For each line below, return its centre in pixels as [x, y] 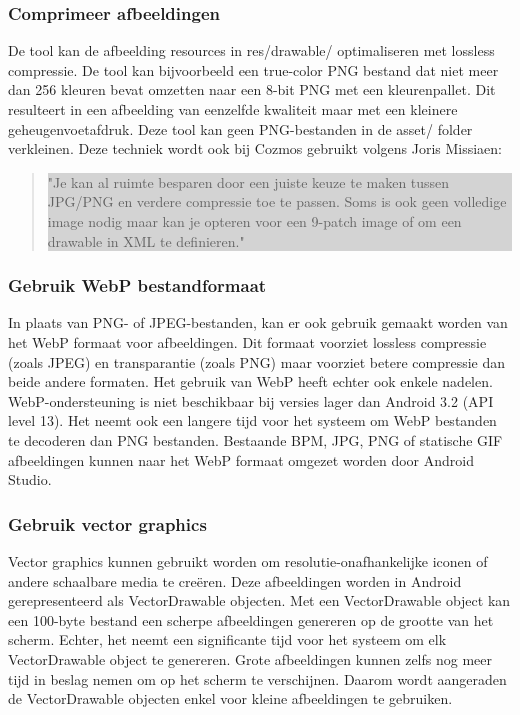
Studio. [30, 479]
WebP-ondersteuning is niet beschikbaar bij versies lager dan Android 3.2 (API [251, 400]
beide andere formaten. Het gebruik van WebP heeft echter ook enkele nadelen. [250, 381]
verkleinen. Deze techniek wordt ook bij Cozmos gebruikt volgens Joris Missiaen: [255, 148]
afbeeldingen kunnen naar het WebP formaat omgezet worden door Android [241, 459]
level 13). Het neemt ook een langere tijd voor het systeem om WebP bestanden [252, 420]
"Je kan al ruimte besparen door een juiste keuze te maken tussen [248, 181]
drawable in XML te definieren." [146, 240]
